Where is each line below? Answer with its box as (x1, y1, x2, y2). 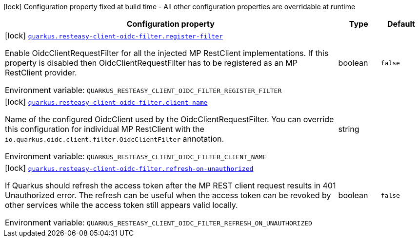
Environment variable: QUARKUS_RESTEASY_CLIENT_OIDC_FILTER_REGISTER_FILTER (5, 85, 282, 95)
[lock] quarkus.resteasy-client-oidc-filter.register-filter (5, 31, 223, 40)
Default (387, 19, 415, 29)
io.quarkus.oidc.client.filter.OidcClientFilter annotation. (5, 134, 224, 144)
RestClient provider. (5, 68, 77, 77)
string (338, 124, 359, 134)
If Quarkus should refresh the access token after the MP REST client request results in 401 (5, 181, 336, 190)
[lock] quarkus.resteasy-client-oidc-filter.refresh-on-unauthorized (5, 163, 254, 173)
